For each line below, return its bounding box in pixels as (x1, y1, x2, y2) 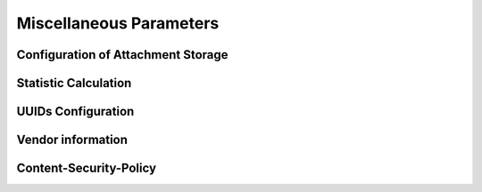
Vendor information (16, 132, 129, 148)
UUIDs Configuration (16, 104, 135, 119)
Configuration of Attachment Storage (16, 47, 229, 62)
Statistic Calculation (16, 76, 132, 91)
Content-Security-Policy (16, 161, 156, 176)
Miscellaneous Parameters (16, 13, 220, 33)
